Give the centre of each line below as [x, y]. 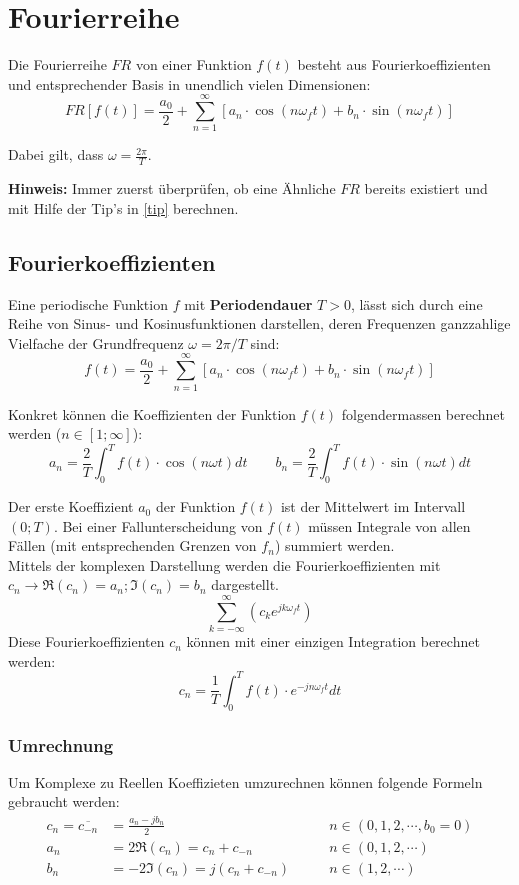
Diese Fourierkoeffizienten [86, 641]
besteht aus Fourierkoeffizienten [394, 64]
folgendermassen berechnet [423, 413]
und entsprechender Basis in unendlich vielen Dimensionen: [189, 83]
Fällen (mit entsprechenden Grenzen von [132, 545]
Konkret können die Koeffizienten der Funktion [152, 413]
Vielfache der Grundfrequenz [96, 342]
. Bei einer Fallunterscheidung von [158, 525]
